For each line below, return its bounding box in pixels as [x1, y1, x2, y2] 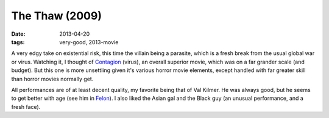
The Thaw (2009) [11, 9, 102, 22]
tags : [11, 38, 25, 45]
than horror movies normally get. [11, 75, 94, 82]
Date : [11, 30, 26, 38]
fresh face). [11, 103, 41, 110]
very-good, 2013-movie [59, 38, 119, 45]
